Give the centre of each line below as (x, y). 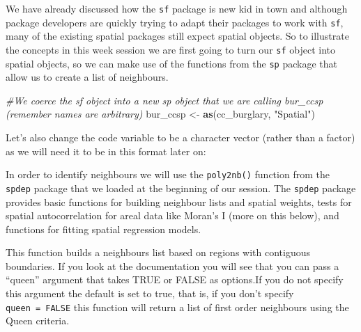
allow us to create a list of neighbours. (87, 77)
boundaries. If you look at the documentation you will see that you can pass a (172, 266)
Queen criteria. (38, 321)
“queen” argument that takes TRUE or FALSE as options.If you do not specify (175, 279)
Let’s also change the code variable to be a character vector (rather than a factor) (180, 137)
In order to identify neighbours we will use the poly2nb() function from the (168, 174)
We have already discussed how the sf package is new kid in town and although (177, 8)
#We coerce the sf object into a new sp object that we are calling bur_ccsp (164, 100)
